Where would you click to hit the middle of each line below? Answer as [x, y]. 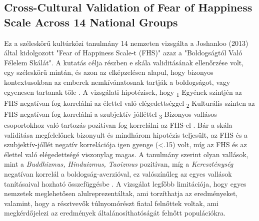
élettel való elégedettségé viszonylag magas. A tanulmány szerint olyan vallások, [126, 154]
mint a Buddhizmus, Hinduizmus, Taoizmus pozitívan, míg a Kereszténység [119, 164]
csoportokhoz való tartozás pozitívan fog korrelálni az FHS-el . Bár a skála [118, 124]
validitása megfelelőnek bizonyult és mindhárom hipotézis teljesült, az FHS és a [126, 134]
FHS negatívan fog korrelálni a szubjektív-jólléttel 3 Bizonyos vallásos [110, 114]
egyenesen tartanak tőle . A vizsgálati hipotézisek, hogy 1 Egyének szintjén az [123, 92]
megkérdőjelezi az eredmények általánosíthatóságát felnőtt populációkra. [115, 213]
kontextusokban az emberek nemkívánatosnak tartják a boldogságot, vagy [117, 82]
